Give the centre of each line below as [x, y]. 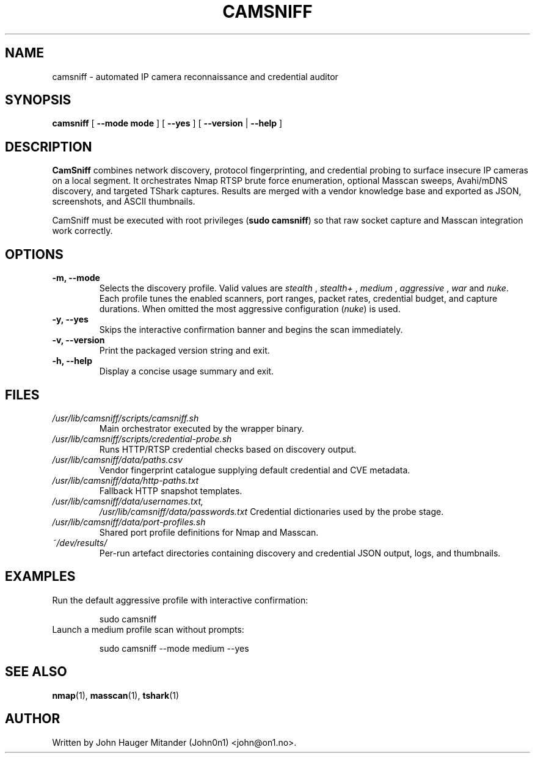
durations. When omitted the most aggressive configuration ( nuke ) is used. [250, 309]
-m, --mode [76, 278]
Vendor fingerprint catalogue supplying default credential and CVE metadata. [255, 470]
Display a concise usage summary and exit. [187, 371]
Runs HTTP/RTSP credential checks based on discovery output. [228, 449]
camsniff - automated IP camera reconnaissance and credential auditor [195, 76]
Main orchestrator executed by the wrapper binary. [202, 428]
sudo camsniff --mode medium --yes [174, 648]
